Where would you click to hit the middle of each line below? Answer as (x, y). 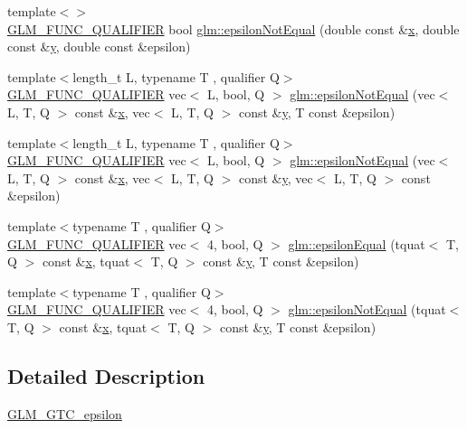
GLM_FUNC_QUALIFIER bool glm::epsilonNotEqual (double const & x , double (233, 28)
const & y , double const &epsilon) (99, 47)
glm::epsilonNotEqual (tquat (367, 309)
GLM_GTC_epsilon (65, 413)
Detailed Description (106, 375)
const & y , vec (276, 177)
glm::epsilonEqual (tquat (357, 243)
